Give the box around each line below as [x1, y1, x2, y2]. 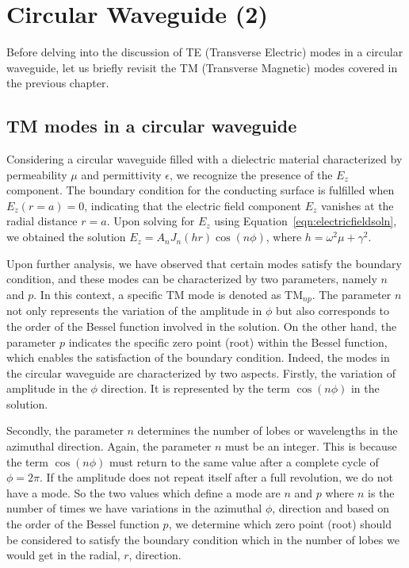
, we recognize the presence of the [169, 166, 333, 182]
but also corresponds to [275, 302, 390, 319]
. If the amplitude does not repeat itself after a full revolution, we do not [40, 469, 393, 485]
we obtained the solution [6, 228, 126, 245]
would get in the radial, [6, 547, 120, 563]
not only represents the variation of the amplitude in [6, 302, 262, 319]
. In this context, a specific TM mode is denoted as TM [33, 286, 304, 302]
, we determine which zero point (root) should [168, 516, 392, 532]
